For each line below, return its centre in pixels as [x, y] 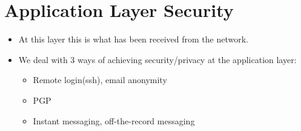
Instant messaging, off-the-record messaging [114, 120]
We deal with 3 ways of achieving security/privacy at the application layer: [157, 59]
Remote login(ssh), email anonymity [100, 80]
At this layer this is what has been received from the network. [133, 39]
